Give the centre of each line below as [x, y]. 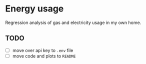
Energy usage [34, 9]
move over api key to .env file [43, 50]
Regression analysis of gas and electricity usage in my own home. [73, 22]
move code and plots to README [44, 56]
